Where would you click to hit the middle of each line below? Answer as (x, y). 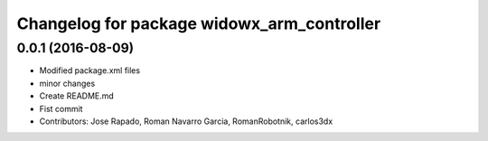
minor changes (67, 83)
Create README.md (77, 96)
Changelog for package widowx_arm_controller (199, 23)
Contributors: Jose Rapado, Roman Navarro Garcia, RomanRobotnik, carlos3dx (186, 121)
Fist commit (61, 108)
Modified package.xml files (89, 70)
